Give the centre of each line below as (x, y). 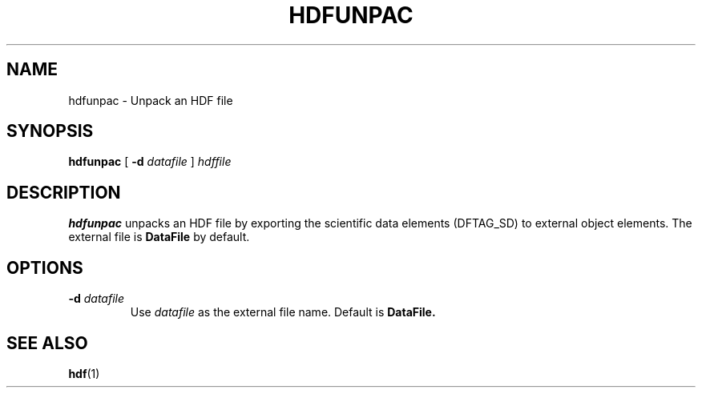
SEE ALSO (47, 343)
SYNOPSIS (50, 131)
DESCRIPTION (64, 192)
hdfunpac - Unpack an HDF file (151, 100)
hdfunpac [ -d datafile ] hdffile (150, 162)
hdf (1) (84, 373)
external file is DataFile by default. (159, 237)
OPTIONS (45, 267)
